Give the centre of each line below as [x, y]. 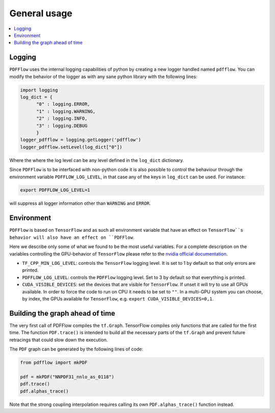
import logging [39, 90]
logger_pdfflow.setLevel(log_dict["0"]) [71, 147]
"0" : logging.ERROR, [63, 104]
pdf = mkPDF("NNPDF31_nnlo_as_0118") [67, 377]
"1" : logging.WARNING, [66, 111]
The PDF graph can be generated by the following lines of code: [76, 349]
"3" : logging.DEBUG [62, 126]
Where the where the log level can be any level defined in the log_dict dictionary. [97, 160]
